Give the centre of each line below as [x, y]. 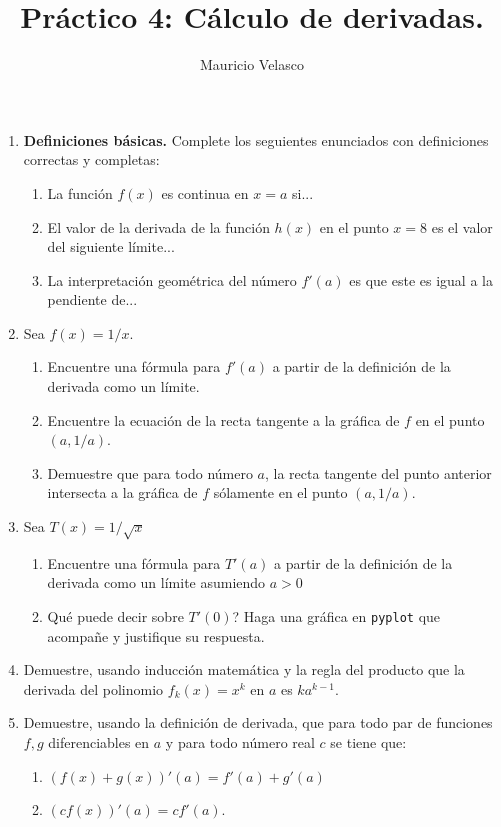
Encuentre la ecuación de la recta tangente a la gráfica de [223, 419]
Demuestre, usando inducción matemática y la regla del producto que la [244, 669]
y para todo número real [240, 742]
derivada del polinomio [93, 688]
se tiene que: [368, 742]
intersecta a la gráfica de [122, 492]
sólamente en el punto [280, 492]
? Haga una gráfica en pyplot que [336, 615]
